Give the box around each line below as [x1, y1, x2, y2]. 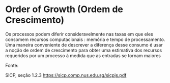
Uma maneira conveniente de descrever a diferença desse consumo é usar [5, 41, 163, 48]
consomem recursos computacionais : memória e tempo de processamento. [5, 36, 165, 43]
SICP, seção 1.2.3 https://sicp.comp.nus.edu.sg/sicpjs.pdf [5, 72, 127, 78]
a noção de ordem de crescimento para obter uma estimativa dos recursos [5, 47, 162, 53]
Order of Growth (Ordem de [5, 4, 124, 15]
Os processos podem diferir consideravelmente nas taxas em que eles [5, 31, 154, 37]
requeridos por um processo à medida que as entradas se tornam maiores [5, 52, 161, 59]
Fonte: [5, 62, 19, 68]
